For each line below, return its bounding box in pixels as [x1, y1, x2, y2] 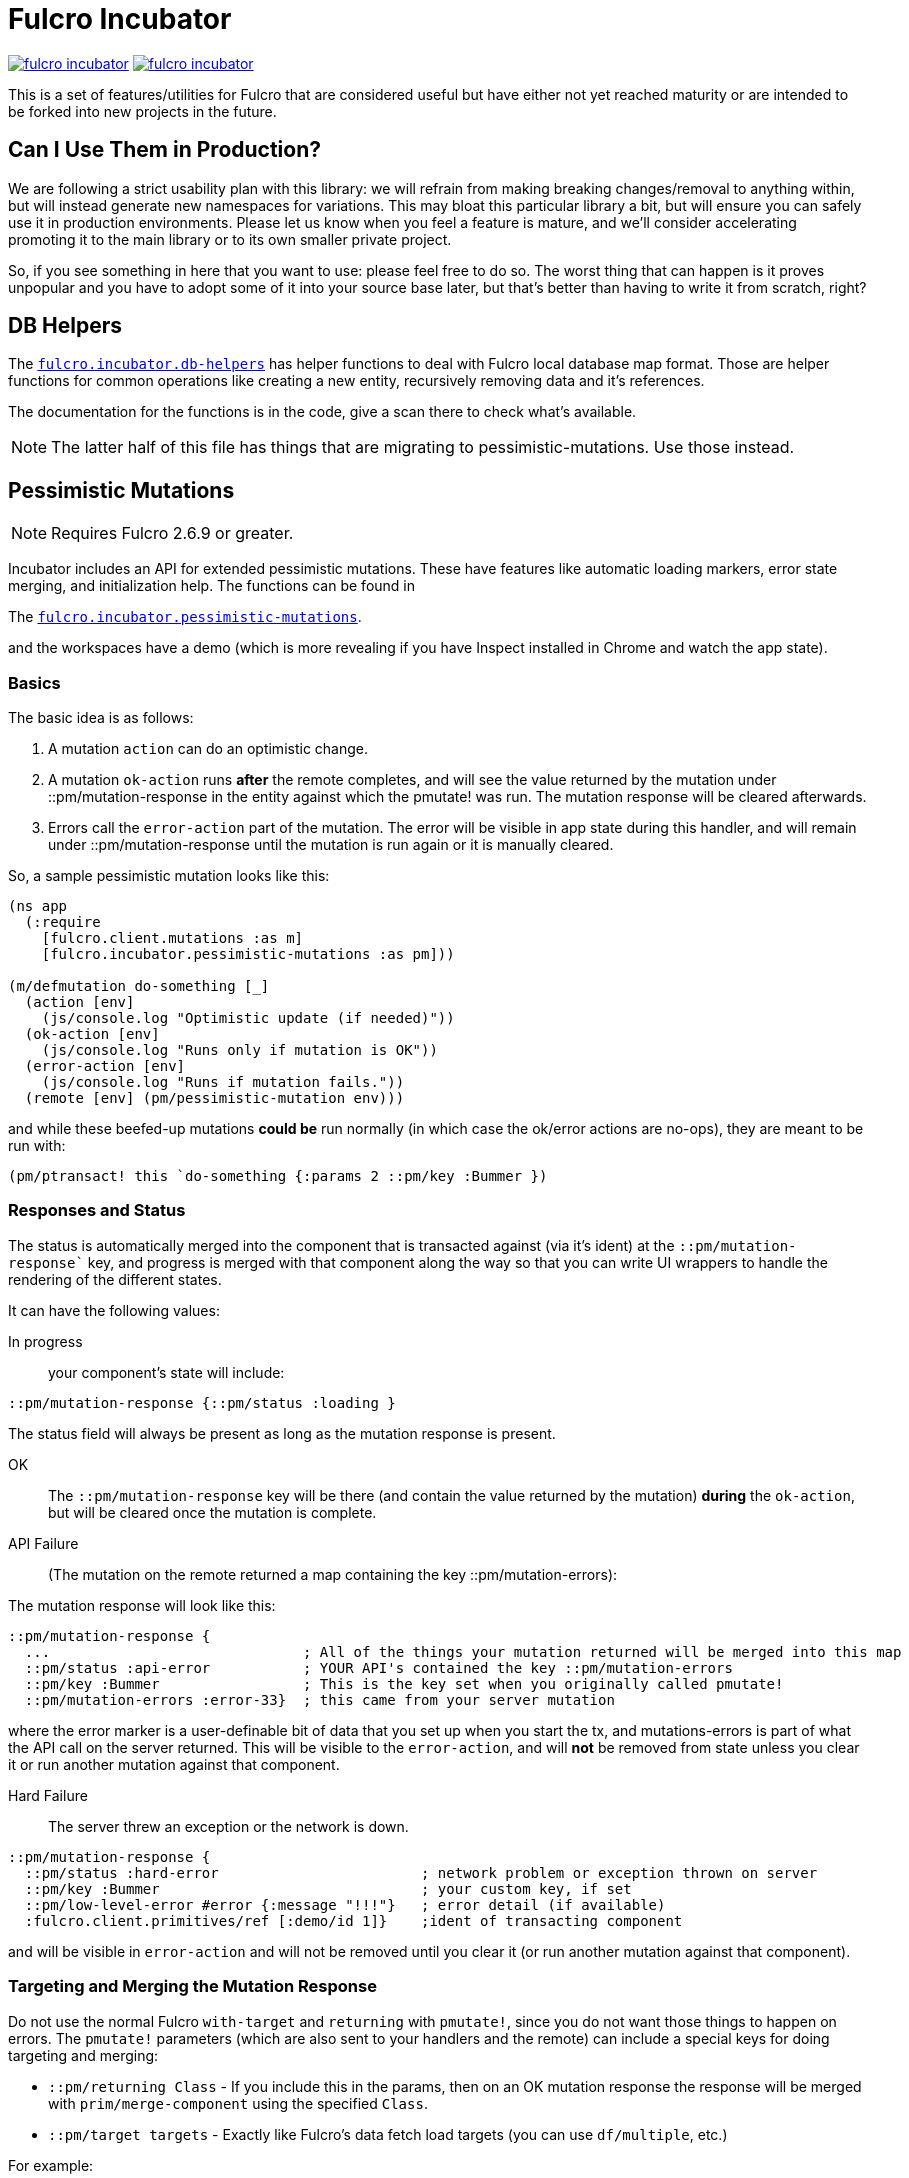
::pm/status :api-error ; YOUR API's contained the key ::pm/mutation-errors [24, 1659, 733, 1676]
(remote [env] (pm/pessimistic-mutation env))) [24, 1090, 405, 1107]
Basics [8, 672, 61, 693]
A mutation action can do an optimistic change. [48, 740, 369, 758]
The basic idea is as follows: [8, 709, 194, 727]
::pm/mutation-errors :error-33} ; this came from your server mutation [24, 1691, 615, 1708]
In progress [8, 1332, 83, 1350]
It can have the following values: [8, 1301, 220, 1319]
